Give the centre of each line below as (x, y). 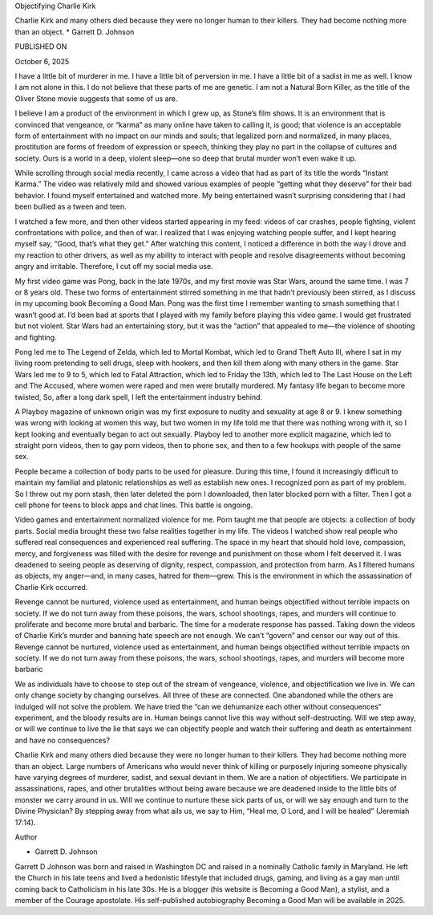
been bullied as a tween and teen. (71, 207)
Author (26, 837)
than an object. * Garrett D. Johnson (75, 31)
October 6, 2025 (42, 61)
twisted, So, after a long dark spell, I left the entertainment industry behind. (139, 396)
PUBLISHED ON (41, 47)
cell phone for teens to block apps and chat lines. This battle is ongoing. (134, 505)
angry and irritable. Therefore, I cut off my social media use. (114, 266)
